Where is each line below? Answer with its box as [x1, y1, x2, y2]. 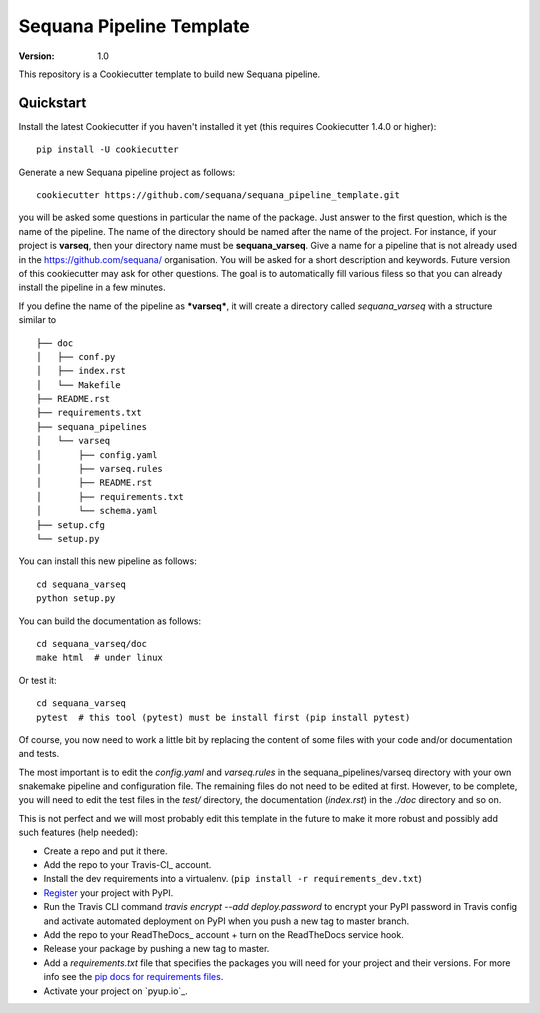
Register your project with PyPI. [43, 886, 174, 899]
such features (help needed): [18, 826, 139, 839]
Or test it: [18, 674, 57, 686]
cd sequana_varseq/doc [36, 638, 148, 649]
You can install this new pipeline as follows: [18, 555, 197, 567]
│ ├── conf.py [36, 351, 116, 362]
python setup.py [36, 593, 116, 604]
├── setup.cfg [36, 519, 105, 530]
